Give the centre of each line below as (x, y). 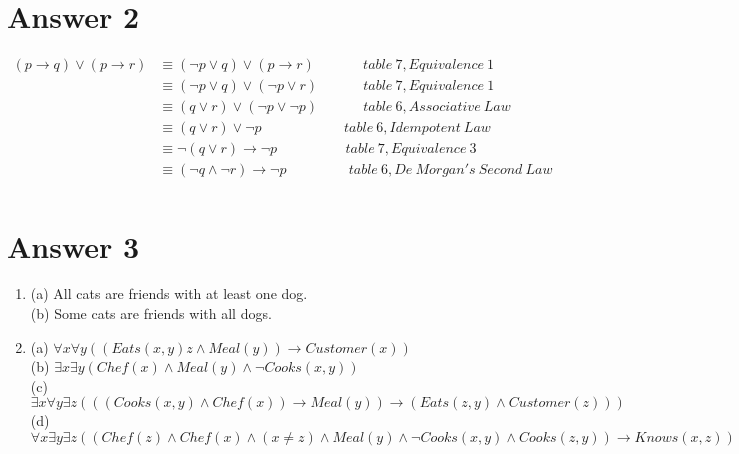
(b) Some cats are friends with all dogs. (151, 313)
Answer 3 (73, 245)
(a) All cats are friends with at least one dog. (169, 293)
